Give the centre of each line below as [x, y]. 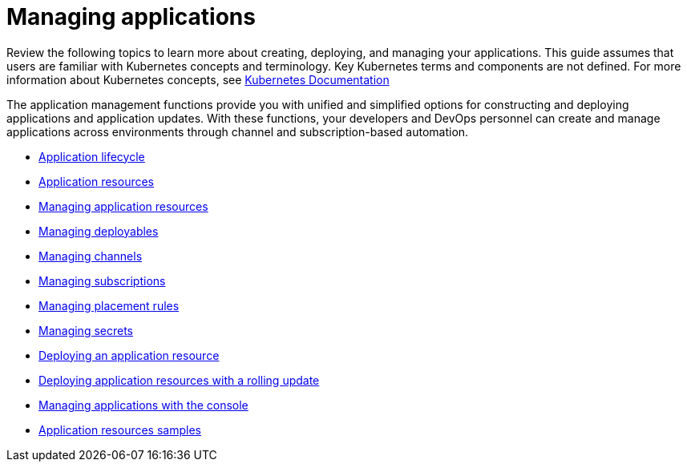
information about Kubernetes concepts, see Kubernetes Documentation [198, 79]
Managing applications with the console [143, 405]
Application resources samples [120, 430]
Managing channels [91, 256]
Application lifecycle [92, 156]
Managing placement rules [109, 305]
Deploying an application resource [129, 355]
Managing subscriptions [102, 280]
